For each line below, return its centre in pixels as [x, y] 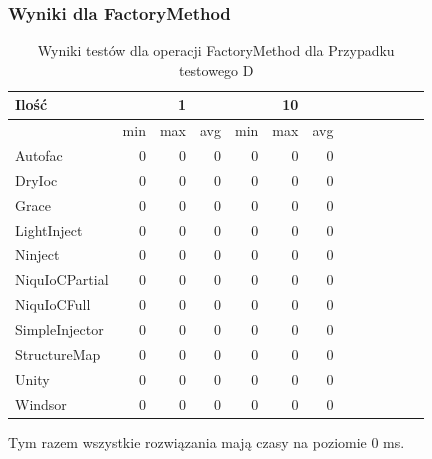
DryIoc [36, 179]
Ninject [37, 254]
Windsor [41, 403]
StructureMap [58, 353]
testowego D [216, 69]
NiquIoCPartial [62, 279]
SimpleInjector [59, 329]
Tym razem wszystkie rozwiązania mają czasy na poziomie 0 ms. [206, 441]
